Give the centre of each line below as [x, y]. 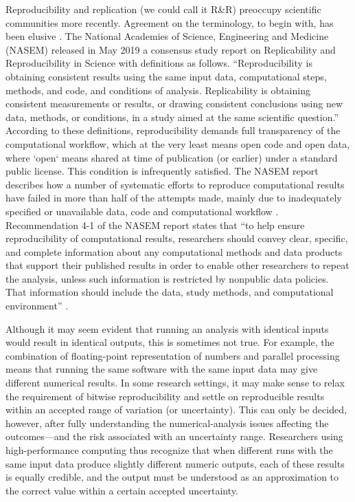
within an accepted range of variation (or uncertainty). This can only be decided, [176, 410]
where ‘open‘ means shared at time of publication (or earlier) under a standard [172, 157]
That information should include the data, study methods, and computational [170, 292]
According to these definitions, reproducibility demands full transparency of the [173, 130]
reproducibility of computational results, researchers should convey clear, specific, [177, 238]
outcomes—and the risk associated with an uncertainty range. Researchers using [174, 436]
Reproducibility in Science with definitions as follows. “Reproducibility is [159, 63]
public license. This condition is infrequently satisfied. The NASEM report [162, 171]
